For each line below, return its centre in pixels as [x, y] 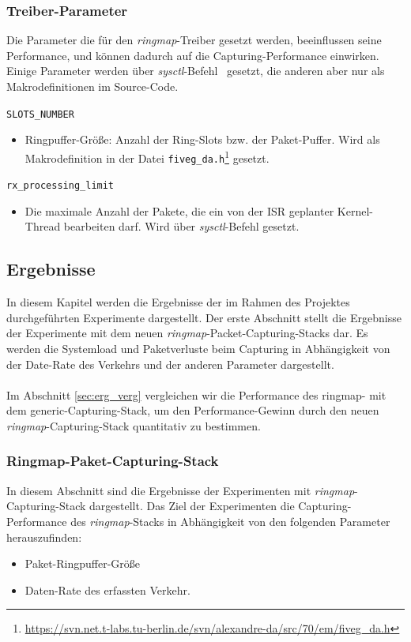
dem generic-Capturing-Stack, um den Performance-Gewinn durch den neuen [193, 410]
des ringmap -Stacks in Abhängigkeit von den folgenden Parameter [230, 521]
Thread [43, 226]
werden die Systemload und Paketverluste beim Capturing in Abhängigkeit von [198, 348]
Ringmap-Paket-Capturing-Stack [113, 461]
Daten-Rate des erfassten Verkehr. [107, 589]
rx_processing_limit [60, 186]
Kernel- [355, 210]
